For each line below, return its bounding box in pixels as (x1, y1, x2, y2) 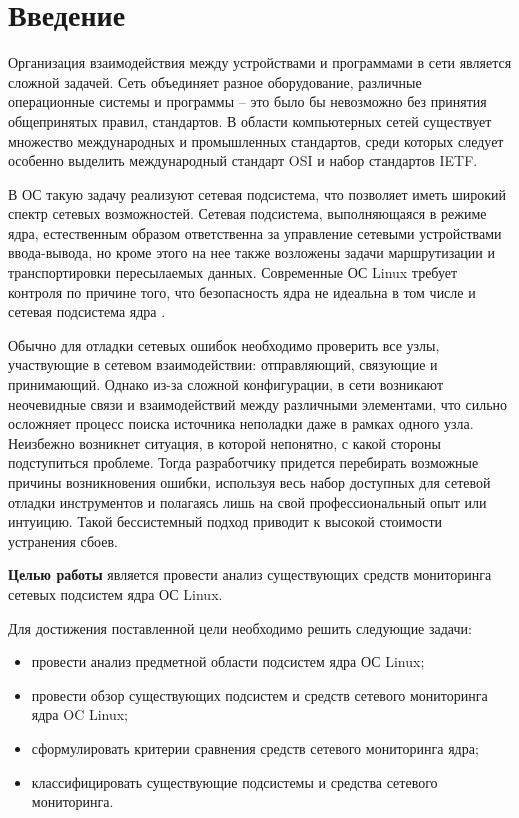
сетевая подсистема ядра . (8, 301, 166, 322)
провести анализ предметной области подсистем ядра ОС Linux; (31, 651, 425, 672)
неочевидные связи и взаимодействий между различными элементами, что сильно (8, 393, 508, 414)
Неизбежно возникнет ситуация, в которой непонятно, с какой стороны (8, 432, 441, 453)
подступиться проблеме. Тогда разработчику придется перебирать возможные (8, 452, 479, 473)
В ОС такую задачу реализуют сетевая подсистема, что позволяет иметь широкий (8, 183, 507, 204)
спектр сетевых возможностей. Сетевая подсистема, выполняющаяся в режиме (8, 203, 487, 224)
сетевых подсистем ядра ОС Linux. (8, 583, 223, 604)
